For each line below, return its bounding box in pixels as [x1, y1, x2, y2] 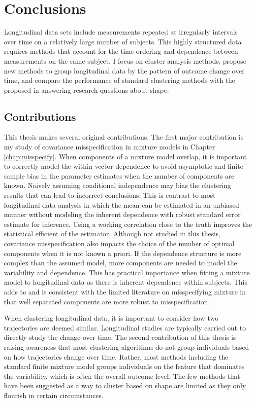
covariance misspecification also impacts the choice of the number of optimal [4, 238, 235, 249]
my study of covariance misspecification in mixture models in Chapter [4, 142, 215, 152]
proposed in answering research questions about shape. [4, 84, 169, 95]
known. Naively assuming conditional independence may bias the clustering [4, 180, 231, 190]
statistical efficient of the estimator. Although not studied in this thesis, [4, 228, 221, 239]
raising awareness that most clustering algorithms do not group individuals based [4, 341, 249, 352]
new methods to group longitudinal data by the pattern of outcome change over [4, 65, 245, 75]
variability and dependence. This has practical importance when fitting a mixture [4, 267, 250, 277]
